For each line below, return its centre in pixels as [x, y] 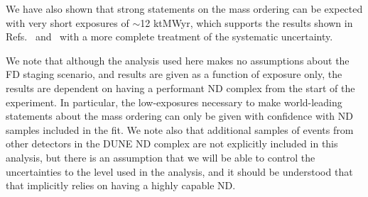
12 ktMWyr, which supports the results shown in [247, 22]
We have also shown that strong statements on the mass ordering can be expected [184, 9]
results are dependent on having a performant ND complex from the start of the [180, 88]
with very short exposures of [67, 22]
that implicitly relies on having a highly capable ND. [121, 185]
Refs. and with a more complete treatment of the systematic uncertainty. [169, 36]
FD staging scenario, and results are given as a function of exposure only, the [174, 74]
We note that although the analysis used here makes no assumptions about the [178, 60]
